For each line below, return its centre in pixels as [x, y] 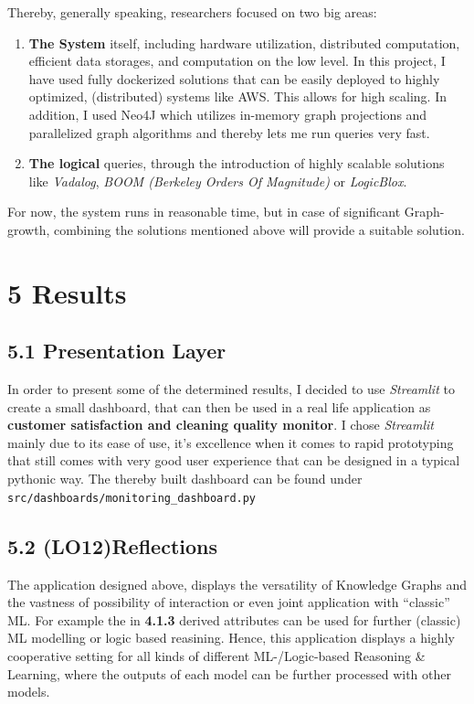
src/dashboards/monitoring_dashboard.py [132, 498]
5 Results [67, 292]
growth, [29, 229]
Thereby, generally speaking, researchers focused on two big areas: [192, 12]
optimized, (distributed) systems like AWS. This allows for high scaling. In [237, 96]
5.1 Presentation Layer [117, 351]
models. [29, 692]
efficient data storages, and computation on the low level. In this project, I [237, 61]
